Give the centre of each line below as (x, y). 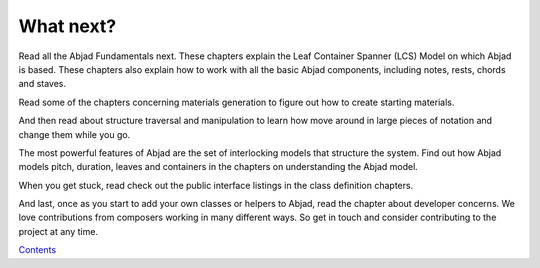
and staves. (42, 84)
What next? (67, 26)
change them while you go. (74, 134)
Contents (37, 250)
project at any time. (58, 231)
